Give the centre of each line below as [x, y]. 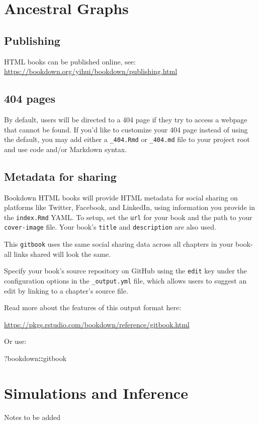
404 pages [30, 98]
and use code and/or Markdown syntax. [66, 149]
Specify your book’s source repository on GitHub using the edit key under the [125, 271]
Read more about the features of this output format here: [93, 307]
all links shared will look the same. [58, 254]
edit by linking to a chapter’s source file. [66, 290]
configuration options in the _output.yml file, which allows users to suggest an [125, 281]
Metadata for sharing [60, 176]
